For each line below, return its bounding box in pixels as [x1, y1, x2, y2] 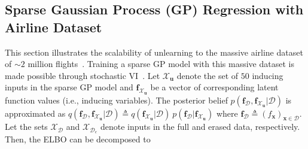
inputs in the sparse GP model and [5, 81, 133, 93]
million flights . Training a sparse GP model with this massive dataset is [28, 57, 294, 70]
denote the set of [176, 69, 239, 81]
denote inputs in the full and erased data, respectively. [100, 120, 300, 133]
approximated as [5, 107, 66, 119]
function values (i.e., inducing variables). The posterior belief [5, 93, 228, 106]
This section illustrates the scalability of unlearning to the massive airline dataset [5, 45, 303, 58]
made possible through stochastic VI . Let [5, 69, 160, 81]
